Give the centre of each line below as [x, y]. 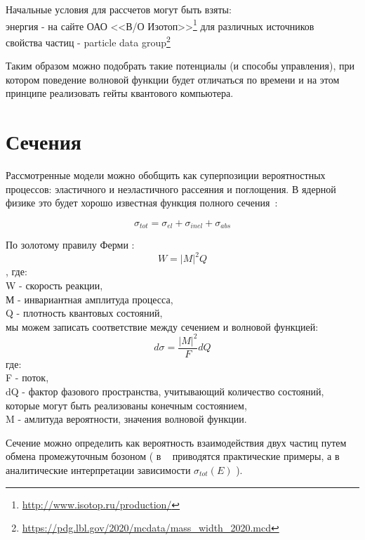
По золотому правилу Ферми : [70, 245]
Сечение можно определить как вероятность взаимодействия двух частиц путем [176, 442]
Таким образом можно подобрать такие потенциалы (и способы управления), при [180, 66]
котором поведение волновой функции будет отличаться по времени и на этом [173, 79]
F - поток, [27, 377]
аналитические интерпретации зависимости [98, 470]
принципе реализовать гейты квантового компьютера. [120, 93]
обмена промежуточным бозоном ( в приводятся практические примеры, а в [173, 456]
